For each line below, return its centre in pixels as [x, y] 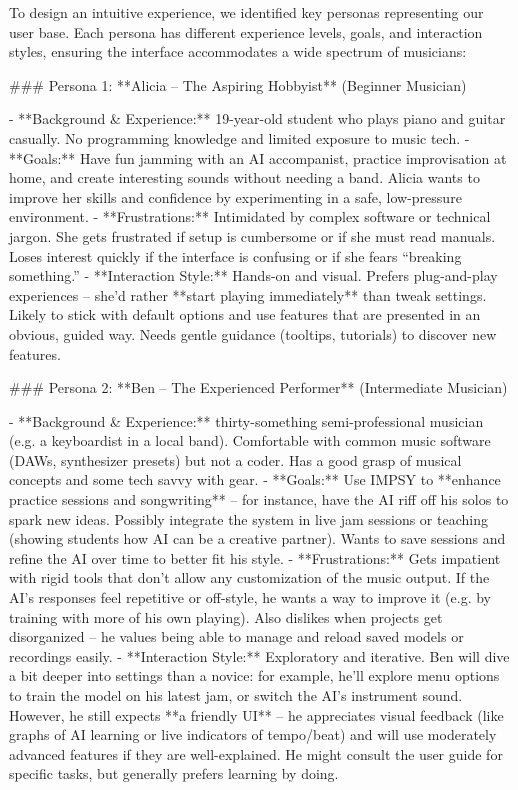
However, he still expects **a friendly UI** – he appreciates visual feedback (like [256, 714]
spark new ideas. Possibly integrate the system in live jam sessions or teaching [248, 518]
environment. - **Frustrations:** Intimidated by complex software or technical [250, 216]
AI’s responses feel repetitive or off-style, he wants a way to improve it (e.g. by [250, 597]
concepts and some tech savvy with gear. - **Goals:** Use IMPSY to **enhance [255, 479]
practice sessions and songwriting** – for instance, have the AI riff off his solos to [259, 499]
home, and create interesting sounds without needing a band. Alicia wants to [244, 177]
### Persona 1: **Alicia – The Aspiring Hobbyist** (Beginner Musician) [238, 84]
